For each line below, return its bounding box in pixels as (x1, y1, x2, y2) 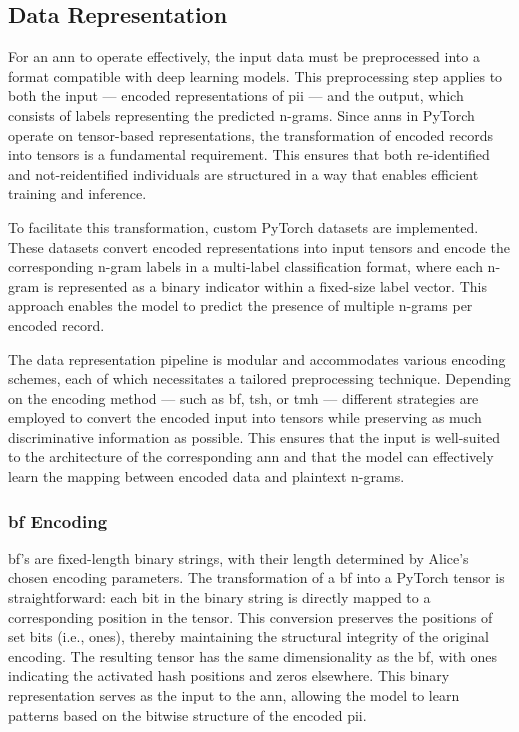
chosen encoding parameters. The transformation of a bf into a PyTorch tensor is (8, 567, 505, 588)
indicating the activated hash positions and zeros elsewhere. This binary (8, 665, 450, 686)
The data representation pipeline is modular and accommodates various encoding (8, 348, 506, 369)
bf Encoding (8, 508, 108, 533)
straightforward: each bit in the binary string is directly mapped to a (8, 587, 431, 608)
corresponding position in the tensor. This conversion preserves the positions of (8, 606, 493, 627)
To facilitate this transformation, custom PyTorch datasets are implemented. (8, 216, 479, 237)
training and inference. (8, 183, 147, 204)
